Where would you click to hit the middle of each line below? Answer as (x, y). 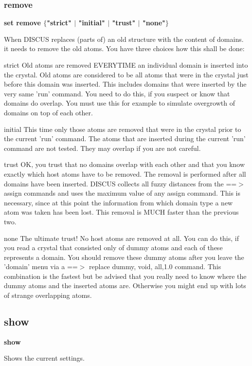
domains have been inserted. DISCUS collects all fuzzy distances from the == (120, 183)
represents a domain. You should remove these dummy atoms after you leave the (124, 257)
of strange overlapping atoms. (48, 295)
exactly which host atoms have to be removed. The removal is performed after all (125, 174)
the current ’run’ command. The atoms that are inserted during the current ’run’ (125, 138)
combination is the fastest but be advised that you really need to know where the (125, 276)
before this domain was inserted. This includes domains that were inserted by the (125, 84)
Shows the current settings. (44, 358)
